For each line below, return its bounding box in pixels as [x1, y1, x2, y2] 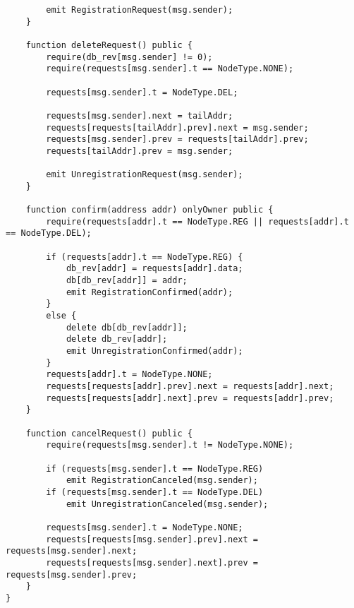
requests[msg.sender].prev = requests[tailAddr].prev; [46, 134, 309, 145]
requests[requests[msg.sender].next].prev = [46, 557, 258, 568]
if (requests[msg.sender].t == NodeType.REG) [46, 463, 264, 474]
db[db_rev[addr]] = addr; [66, 275, 188, 286]
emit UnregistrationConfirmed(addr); [66, 346, 243, 357]
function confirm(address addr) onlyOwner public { [25, 205, 274, 215]
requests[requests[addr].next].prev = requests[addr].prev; [46, 393, 334, 403]
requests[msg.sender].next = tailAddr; [46, 110, 233, 121]
